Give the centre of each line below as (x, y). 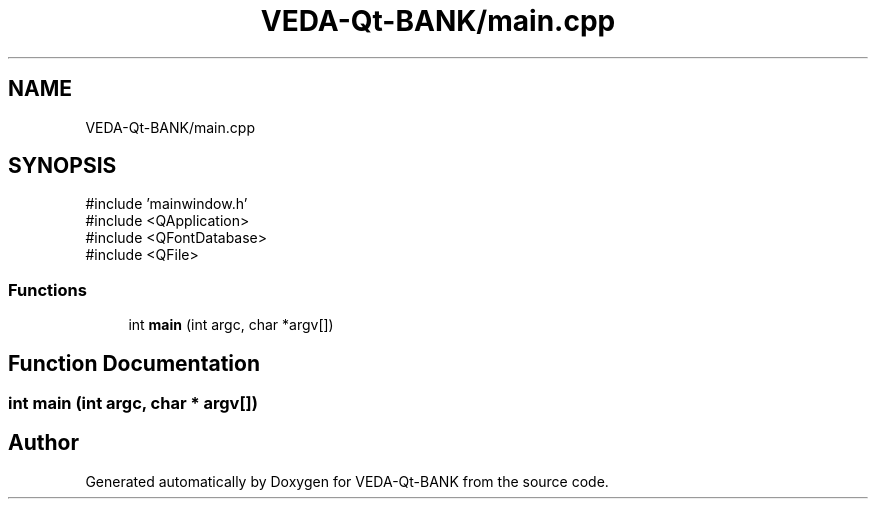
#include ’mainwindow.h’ (166, 204)
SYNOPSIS (62, 166)
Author (43, 443)
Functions (47, 289)
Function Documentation (134, 363)
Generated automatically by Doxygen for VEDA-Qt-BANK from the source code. (347, 481)
